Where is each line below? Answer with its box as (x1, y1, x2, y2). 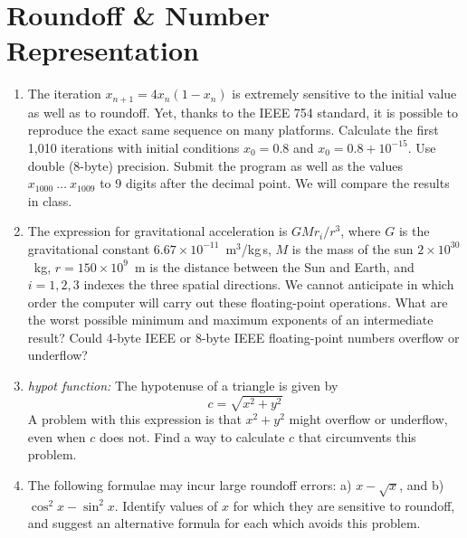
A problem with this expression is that (27, 410, 242, 429)
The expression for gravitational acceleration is (27, 222, 288, 241)
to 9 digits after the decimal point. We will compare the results (100, 174, 450, 193)
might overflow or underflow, (289, 410, 448, 429)
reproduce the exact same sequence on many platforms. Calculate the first (27, 120, 439, 139)
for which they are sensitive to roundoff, (233, 496, 455, 514)
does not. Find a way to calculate (99, 427, 285, 446)
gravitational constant (27, 239, 150, 258)
